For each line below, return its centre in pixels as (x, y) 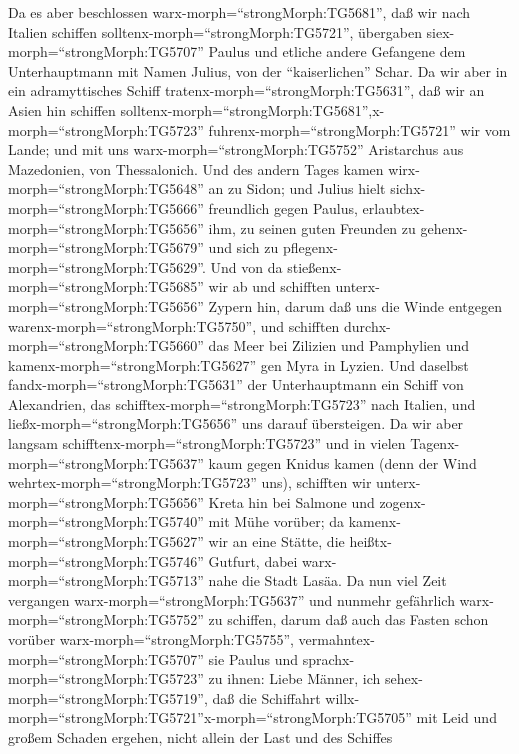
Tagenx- (435, 443)
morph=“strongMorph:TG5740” (106, 521)
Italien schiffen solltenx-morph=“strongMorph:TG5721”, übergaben (215, 31)
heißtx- (370, 541)
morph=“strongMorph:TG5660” (106, 345)
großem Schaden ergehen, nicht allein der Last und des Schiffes (200, 736)
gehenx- (444, 227)
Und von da (246, 266)
